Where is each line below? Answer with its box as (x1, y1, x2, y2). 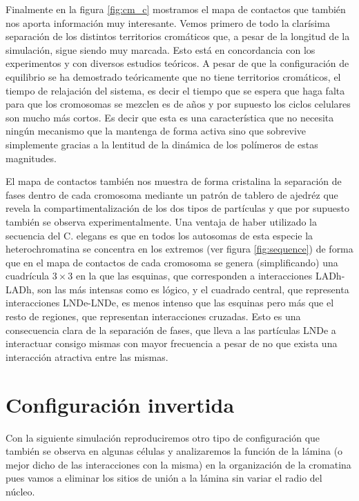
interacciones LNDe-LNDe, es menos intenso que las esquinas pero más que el (6, 295, 334, 310)
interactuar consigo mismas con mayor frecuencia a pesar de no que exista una (6, 336, 338, 351)
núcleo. (6, 484, 35, 498)
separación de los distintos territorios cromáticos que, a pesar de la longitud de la (6, 29, 350, 43)
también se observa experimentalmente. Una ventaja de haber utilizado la (6, 214, 317, 228)
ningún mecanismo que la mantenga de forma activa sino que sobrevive (6, 124, 307, 138)
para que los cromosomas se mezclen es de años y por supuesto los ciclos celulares (6, 97, 351, 111)
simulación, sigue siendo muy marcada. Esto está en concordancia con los (6, 42, 316, 57)
